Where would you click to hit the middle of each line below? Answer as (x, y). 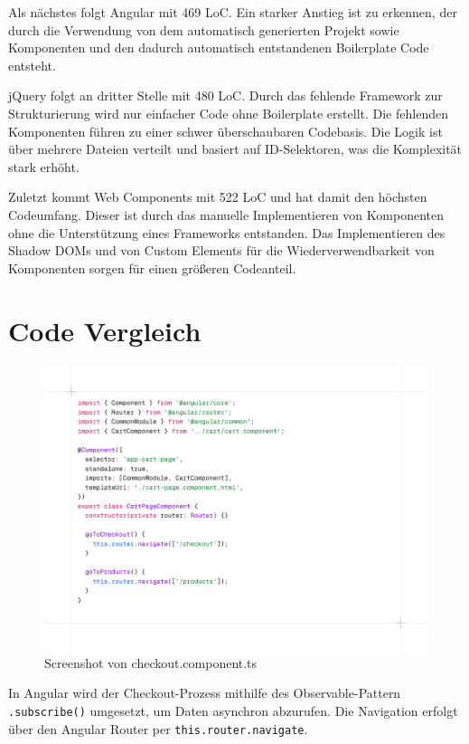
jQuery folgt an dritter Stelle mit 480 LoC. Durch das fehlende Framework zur (225, 95)
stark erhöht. (44, 166)
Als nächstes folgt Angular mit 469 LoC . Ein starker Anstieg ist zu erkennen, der (233, 12)
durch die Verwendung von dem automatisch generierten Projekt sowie (204, 29)
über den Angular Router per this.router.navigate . (158, 728)
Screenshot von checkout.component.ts (151, 662)
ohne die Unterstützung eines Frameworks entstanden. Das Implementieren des (227, 232)
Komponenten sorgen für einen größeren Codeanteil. (152, 267)
